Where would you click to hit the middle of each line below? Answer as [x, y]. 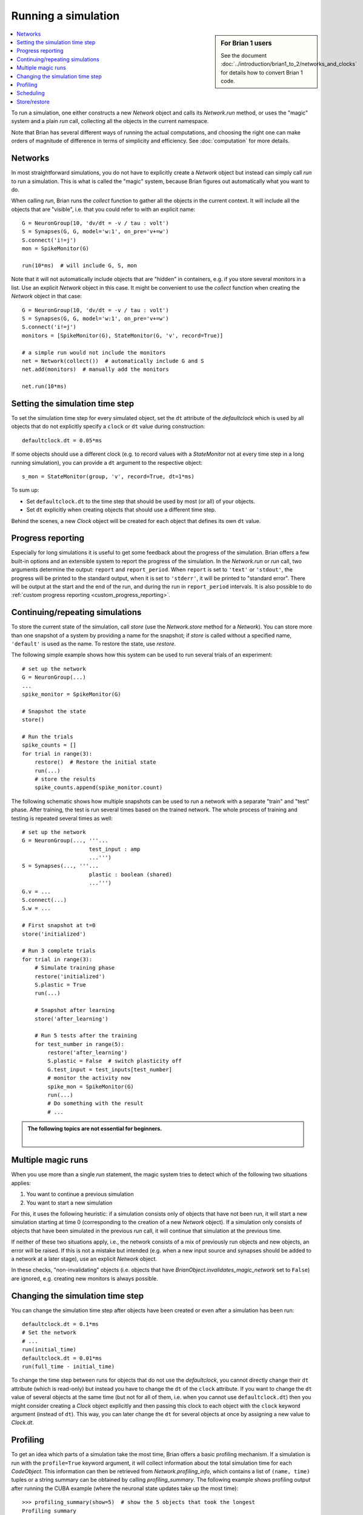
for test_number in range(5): [79, 1044]
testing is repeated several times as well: [62, 818]
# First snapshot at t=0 [59, 925]
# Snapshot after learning [75, 1010]
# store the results [65, 779]
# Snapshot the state [54, 711]
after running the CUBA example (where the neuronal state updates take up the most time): [125, 1488]
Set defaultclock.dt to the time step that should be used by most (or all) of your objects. [141, 501]
